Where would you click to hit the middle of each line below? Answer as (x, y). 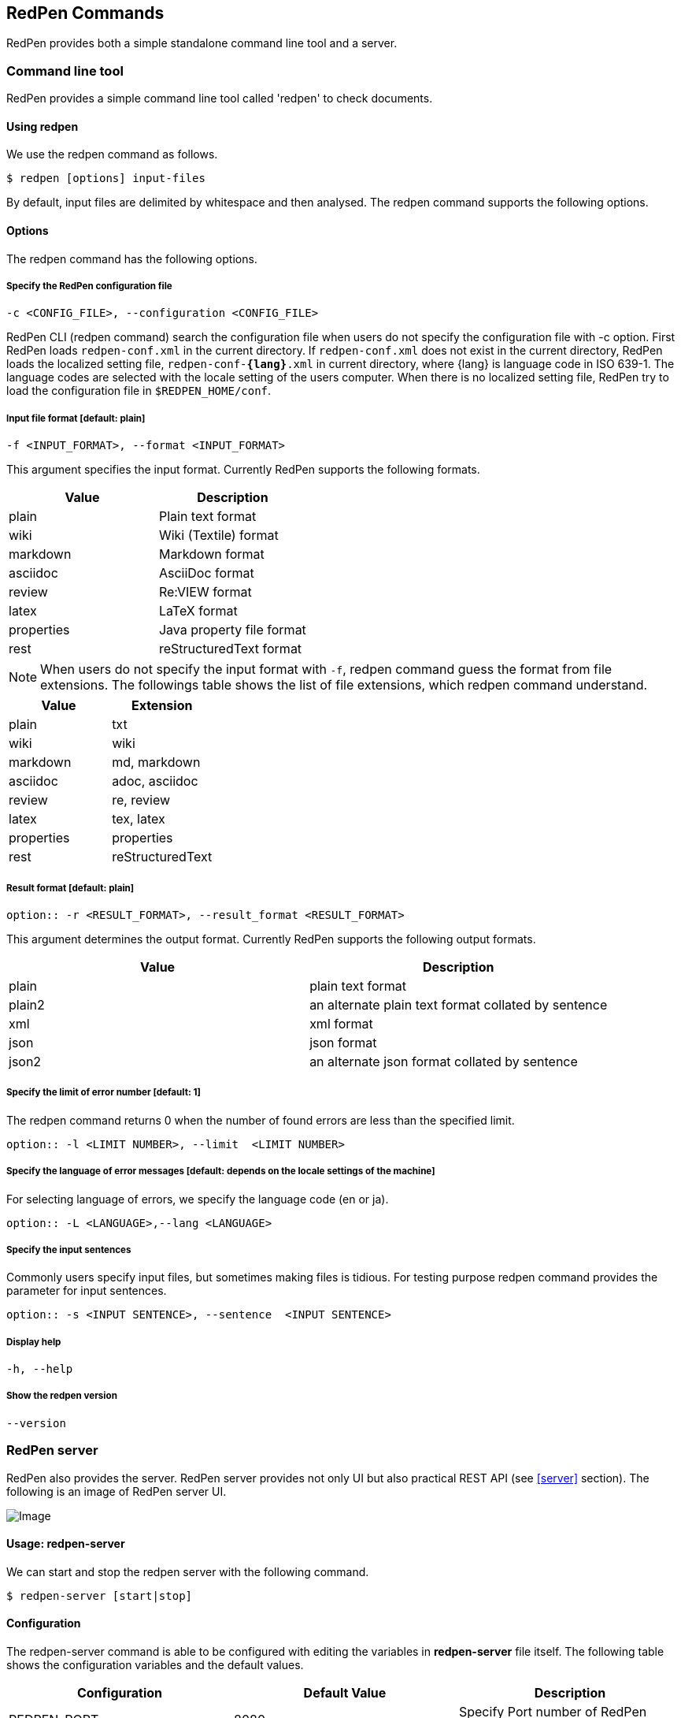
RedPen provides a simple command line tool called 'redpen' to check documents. (220, 99)
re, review (141, 800)
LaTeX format (198, 611)
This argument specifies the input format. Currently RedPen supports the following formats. (243, 470)
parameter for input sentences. (87, 1291)
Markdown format (211, 554)
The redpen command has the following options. (132, 258)
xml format (341, 1023)
